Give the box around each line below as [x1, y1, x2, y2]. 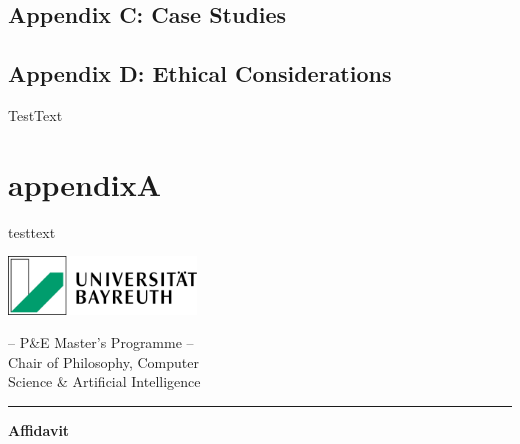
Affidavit [8, 419, 70, 440]
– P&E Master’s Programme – [8, 332, 194, 353]
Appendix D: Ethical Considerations [8, 58, 392, 89]
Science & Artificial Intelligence [8, 371, 201, 392]
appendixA [8, 163, 162, 204]
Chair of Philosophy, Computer [8, 351, 199, 372]
